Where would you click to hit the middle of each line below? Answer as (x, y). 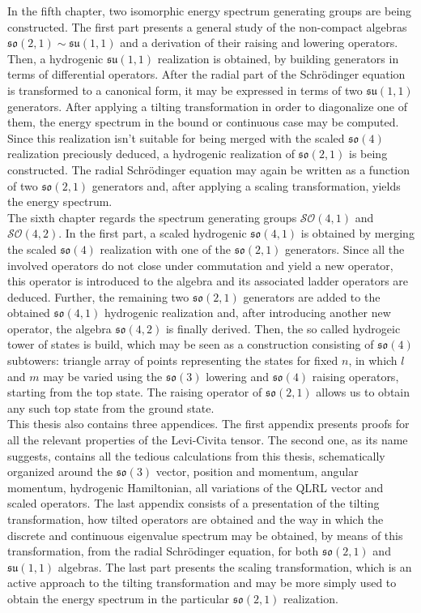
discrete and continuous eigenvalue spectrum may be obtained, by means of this (205, 535)
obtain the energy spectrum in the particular (119, 598)
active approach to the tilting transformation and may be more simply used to (202, 583)
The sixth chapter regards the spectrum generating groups (152, 217)
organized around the (60, 472)
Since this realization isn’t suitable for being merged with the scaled (176, 137)
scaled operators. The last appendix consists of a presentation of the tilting (193, 503)
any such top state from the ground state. (111, 407)
